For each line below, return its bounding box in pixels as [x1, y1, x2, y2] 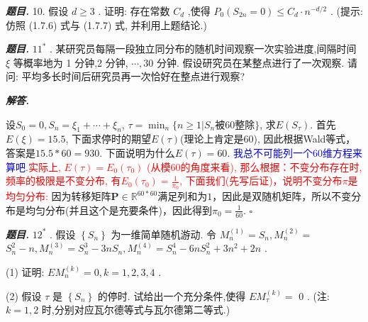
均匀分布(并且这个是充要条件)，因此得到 [25, 202, 212, 217]
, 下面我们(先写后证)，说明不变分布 [179, 173, 342, 188]
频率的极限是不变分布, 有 [6, 173, 121, 188]
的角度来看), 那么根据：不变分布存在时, [180, 159, 362, 174]
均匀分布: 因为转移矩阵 [6, 189, 111, 204]
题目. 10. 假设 [6, 4, 69, 18]
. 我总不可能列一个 [227, 145, 313, 160]
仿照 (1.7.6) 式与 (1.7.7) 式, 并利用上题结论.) [6, 17, 207, 32]
